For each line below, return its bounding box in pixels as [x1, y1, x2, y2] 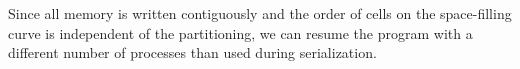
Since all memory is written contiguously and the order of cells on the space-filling [8, 3, 512, 23]
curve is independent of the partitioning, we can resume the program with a [8, 22, 473, 43]
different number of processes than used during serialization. [8, 42, 377, 63]
